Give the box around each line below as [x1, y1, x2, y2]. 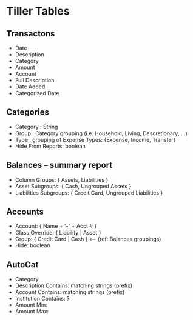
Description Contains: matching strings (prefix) [15, 282, 133, 289]
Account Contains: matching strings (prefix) [15, 288, 125, 296]
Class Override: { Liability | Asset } [15, 229, 101, 236]
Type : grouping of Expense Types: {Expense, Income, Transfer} [15, 136, 176, 143]
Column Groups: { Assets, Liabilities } [15, 176, 109, 183]
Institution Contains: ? [15, 295, 70, 302]
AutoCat [6, 259, 39, 270]
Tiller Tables [6, 4, 70, 18]
